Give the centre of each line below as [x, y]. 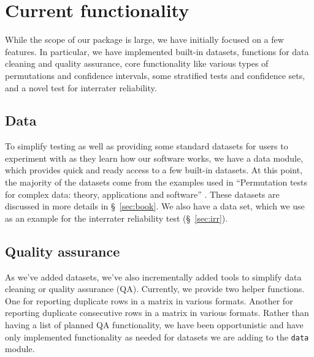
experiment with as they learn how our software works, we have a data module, [154, 158]
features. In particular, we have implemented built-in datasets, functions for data [157, 51]
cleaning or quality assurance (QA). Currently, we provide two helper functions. [155, 289]
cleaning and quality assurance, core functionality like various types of [137, 63]
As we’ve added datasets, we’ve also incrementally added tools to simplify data [153, 276]
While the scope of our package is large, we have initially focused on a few [144, 39]
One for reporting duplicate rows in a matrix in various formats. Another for [149, 300]
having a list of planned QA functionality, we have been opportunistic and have [154, 325]
